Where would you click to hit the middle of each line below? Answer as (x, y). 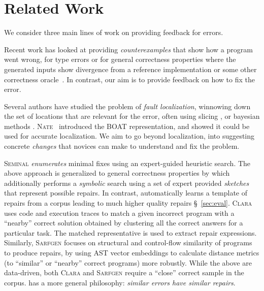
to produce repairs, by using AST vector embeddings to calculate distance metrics (132, 252)
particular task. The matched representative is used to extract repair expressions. (130, 232)
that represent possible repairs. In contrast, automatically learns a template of (126, 193)
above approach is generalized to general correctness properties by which (117, 173)
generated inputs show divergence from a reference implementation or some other (130, 69)
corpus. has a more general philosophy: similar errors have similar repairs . (120, 282)
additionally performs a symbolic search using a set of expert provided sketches (127, 183)
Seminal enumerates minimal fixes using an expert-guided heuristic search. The (127, 163)
